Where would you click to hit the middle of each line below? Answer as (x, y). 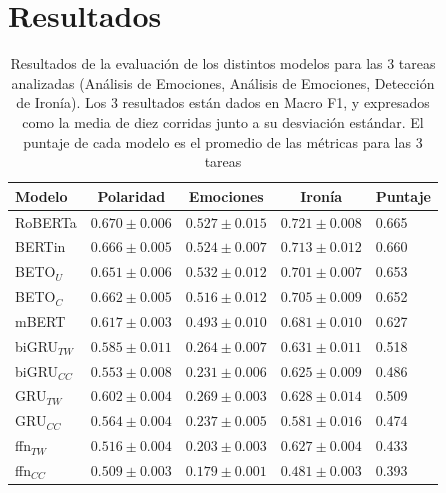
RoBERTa (46, 221)
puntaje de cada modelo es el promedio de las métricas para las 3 (223, 141)
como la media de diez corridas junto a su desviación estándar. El (223, 121)
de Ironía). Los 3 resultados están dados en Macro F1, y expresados (223, 102)
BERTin (40, 246)
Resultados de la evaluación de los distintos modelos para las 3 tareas (223, 63)
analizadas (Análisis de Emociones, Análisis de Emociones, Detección (223, 82)
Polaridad (131, 195)
